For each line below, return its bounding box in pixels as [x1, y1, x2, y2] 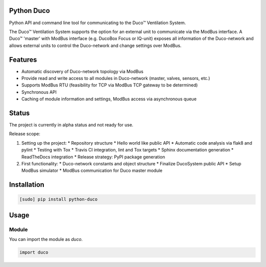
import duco [19, 250, 49, 255]
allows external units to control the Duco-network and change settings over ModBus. [9, 42, 182, 48]
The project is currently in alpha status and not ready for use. [9, 122, 133, 128]
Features [9, 55, 37, 64]
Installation [9, 181, 44, 189]
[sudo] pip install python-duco [19, 196, 98, 202]
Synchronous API [21, 89, 57, 95]
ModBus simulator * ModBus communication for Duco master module [21, 168, 163, 174]
